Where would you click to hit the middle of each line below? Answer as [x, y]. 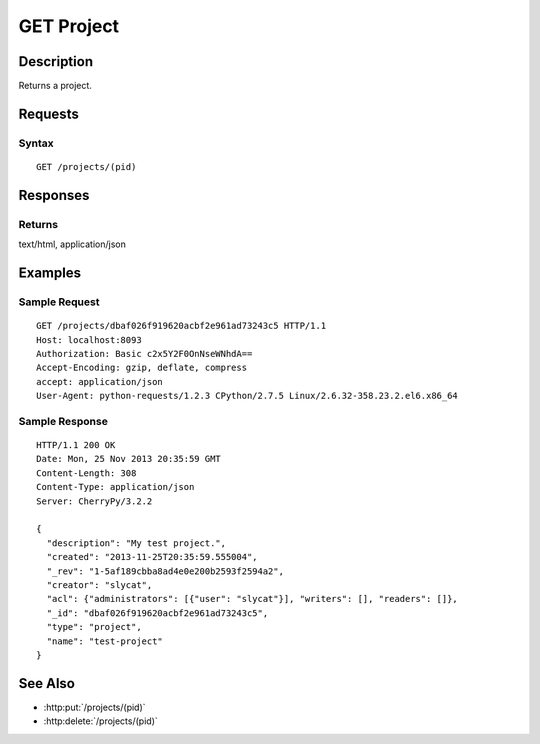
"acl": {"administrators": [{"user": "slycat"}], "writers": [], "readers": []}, [252, 599]
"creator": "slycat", [99, 584]
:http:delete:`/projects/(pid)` [101, 721]
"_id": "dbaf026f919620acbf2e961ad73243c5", [157, 613]
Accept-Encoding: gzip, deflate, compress [142, 368]
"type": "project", [94, 627]
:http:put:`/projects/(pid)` [94, 707]
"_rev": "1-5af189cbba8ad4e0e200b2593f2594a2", [165, 571]
